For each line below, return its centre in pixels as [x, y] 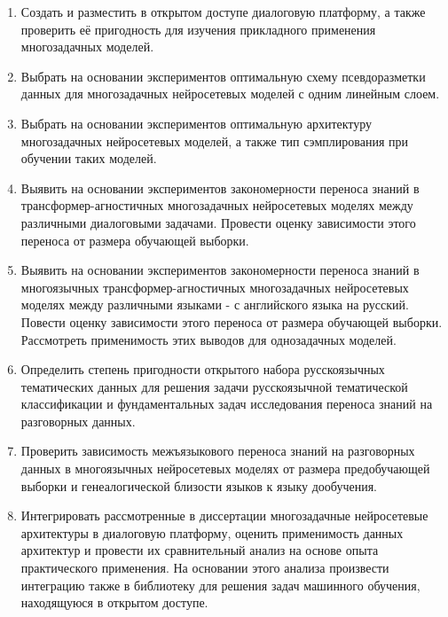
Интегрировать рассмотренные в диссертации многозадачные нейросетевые [224, 515]
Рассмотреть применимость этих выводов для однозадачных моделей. [208, 339]
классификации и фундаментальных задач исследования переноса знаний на [227, 404]
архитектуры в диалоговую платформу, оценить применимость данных [212, 532]
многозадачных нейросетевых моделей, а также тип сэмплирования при [214, 141]
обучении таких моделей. [89, 158]
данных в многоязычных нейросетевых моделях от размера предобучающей [225, 469]
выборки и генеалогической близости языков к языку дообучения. [199, 485]
